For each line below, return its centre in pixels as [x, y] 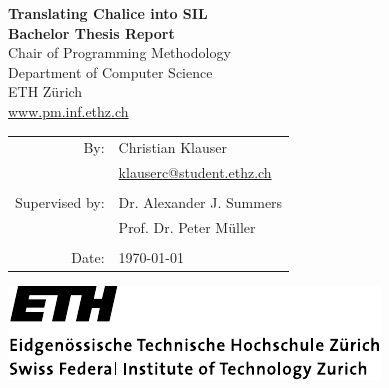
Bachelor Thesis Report [91, 32]
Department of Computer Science [110, 71]
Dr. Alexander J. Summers [200, 202]
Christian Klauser [172, 147]
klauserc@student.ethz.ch [195, 172]
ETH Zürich [45, 91]
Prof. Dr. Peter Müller [187, 227]
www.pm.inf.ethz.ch [68, 110]
